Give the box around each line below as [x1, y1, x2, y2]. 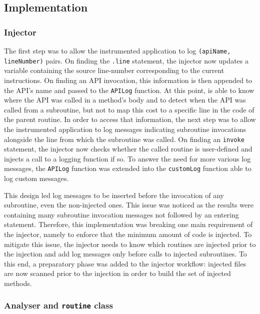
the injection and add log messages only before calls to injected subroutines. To [4, 248, 247, 259]
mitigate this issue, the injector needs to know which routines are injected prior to [4, 238, 256, 249]
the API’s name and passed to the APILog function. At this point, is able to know [4, 84, 254, 95]
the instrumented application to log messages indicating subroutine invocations [4, 123, 246, 134]
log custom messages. [4, 173, 69, 183]
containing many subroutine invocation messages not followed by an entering [4, 209, 239, 219]
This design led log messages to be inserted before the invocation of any [4, 189, 224, 200]
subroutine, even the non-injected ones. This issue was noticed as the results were [4, 199, 253, 210]
